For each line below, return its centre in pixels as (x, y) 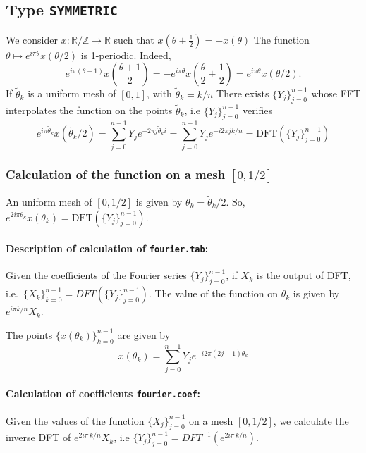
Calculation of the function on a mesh (116, 174)
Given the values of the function (75, 420)
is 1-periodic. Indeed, (126, 55)
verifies (257, 110)
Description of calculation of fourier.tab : (107, 248)
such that (134, 39)
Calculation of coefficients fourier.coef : (103, 393)
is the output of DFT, (304, 275)
